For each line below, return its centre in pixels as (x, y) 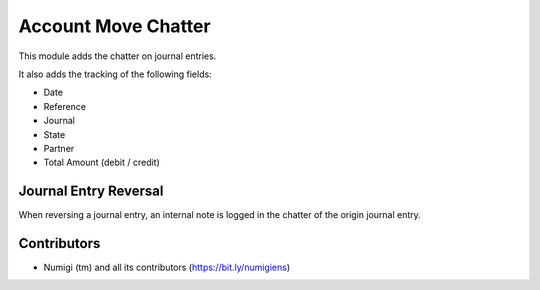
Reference (65, 106)
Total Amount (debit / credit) (101, 162)
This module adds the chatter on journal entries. (117, 56)
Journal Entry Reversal (91, 191)
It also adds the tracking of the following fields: (115, 74)
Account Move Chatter (114, 26)
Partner (59, 148)
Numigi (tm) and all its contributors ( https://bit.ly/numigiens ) (167, 267)
